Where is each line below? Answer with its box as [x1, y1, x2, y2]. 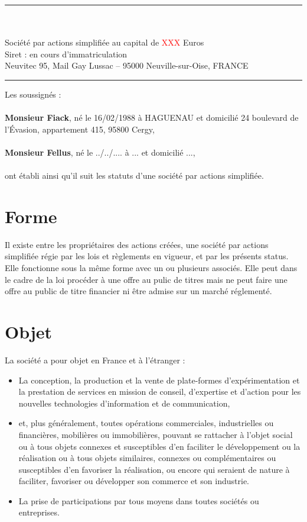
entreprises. [18, 506, 60, 518]
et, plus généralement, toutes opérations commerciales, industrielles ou [18, 417, 274, 429]
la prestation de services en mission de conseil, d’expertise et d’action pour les [18, 385, 301, 398]
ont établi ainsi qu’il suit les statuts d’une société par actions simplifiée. [5, 169, 264, 182]
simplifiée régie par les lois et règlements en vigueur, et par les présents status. [5, 250, 289, 262]
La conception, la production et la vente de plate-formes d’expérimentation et [18, 373, 300, 386]
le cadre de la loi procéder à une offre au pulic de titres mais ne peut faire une [5, 273, 288, 285]
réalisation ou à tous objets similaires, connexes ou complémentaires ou [18, 452, 276, 464]
